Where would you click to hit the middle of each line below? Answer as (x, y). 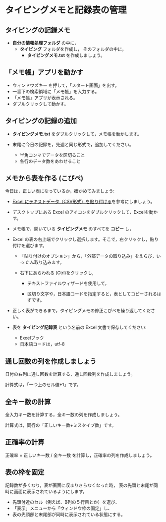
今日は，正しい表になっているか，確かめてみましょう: (60, 191)
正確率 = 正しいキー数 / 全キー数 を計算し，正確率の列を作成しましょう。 (80, 455)
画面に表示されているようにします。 (51, 491)
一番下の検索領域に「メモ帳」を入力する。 (56, 91)
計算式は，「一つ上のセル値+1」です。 (43, 385)
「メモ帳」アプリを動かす (44, 72)
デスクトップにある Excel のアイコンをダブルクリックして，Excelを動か (85, 212)
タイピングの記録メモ (38, 30)
